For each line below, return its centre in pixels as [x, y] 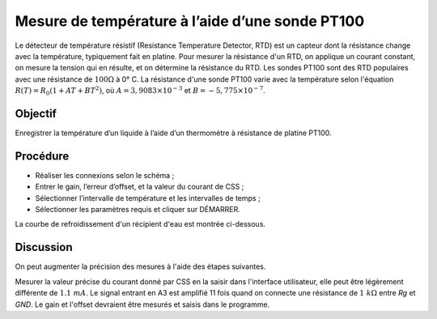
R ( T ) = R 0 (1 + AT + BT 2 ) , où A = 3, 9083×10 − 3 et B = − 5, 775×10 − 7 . [140, 91]
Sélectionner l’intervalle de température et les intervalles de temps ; [148, 198]
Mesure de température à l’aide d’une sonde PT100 [190, 21]
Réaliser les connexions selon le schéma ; [105, 175]
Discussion [44, 247]
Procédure [42, 156]
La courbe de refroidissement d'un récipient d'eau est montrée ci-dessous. [140, 224]
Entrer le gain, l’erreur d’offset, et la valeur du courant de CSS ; [140, 187]
